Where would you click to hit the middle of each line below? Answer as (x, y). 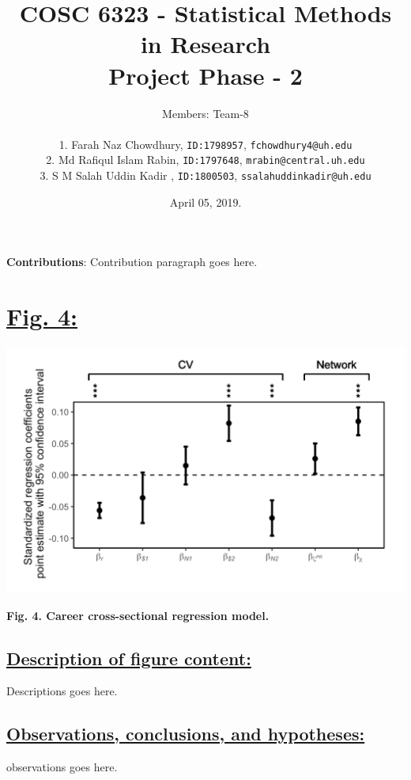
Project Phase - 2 (205, 75)
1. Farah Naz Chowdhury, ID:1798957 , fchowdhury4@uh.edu (205, 144)
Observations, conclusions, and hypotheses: (186, 734)
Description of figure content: (129, 658)
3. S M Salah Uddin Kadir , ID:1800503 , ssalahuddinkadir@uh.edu (205, 175)
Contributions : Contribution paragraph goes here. (132, 262)
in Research (205, 44)
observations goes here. (62, 767)
